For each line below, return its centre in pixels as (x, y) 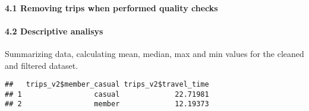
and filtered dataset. (42, 65)
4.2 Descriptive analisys (54, 31)
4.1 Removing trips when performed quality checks (111, 7)
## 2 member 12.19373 (107, 104)
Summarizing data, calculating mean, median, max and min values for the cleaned (154, 53)
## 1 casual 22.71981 (107, 94)
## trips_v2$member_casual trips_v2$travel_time (107, 85)
